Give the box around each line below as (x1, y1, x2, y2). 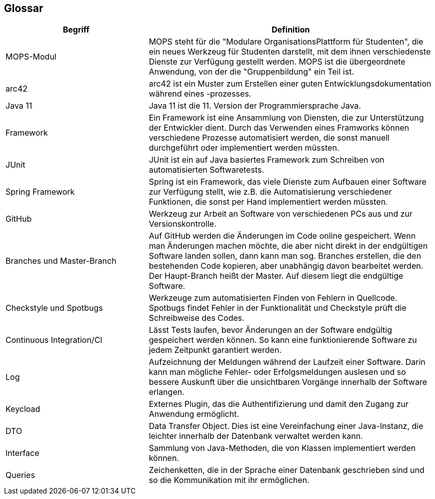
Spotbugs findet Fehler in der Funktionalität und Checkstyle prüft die (148, 303, 406, 313)
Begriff (62, 25, 89, 35)
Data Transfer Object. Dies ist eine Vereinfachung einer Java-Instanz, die (148, 421, 423, 431)
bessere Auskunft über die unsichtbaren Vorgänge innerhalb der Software (148, 377, 427, 387)
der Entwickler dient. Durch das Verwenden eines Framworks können (148, 123, 409, 133)
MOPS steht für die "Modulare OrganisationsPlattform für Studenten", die (148, 37, 423, 47)
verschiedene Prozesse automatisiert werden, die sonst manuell (148, 133, 389, 143)
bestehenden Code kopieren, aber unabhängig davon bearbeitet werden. (148, 261, 423, 271)
